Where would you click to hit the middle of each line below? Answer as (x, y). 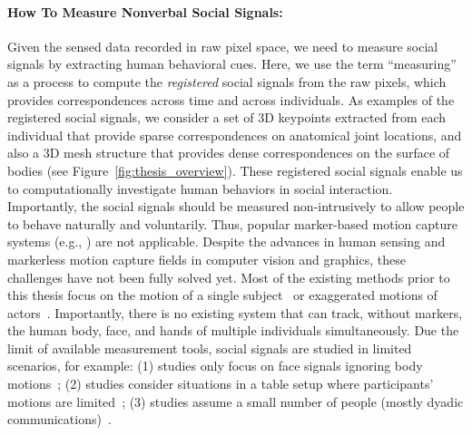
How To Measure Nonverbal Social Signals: (145, 11)
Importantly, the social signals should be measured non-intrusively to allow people (236, 206)
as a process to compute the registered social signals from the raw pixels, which (227, 81)
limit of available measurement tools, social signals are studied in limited (210, 348)
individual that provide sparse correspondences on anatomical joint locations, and (235, 135)
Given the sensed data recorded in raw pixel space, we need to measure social (223, 46)
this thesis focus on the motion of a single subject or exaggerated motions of (222, 295)
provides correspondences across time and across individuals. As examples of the (231, 99)
